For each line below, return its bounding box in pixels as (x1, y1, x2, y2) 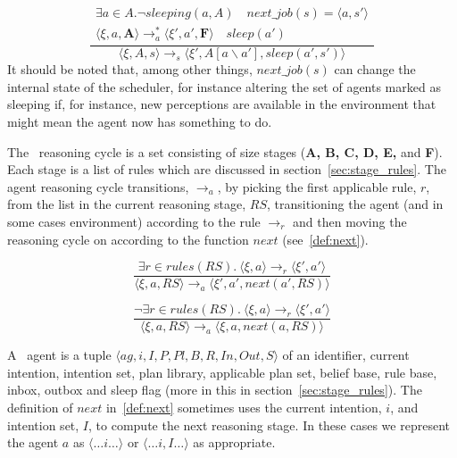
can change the (334, 60, 416, 79)
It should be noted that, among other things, (7, 60, 253, 79)
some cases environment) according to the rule (7, 212, 261, 230)
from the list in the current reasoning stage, (7, 195, 246, 213)
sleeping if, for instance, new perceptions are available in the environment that (7, 95, 436, 113)
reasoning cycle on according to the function (7, 229, 249, 248)
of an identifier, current (282, 346, 410, 364)
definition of (7, 398, 73, 417)
